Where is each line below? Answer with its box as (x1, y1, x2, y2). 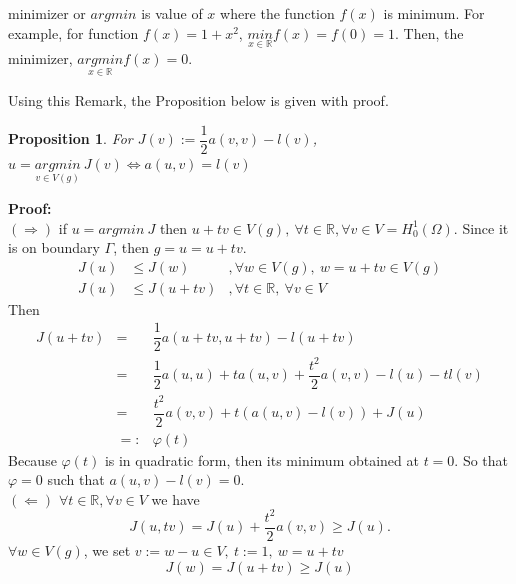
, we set (83, 540, 131, 560)
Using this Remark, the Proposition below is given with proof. (8, 90, 389, 111)
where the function (220, 3, 335, 23)
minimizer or (8, 3, 86, 23)
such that (47, 469, 105, 490)
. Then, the (394, 22, 464, 43)
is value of (141, 3, 203, 23)
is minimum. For (383, 3, 485, 23)
